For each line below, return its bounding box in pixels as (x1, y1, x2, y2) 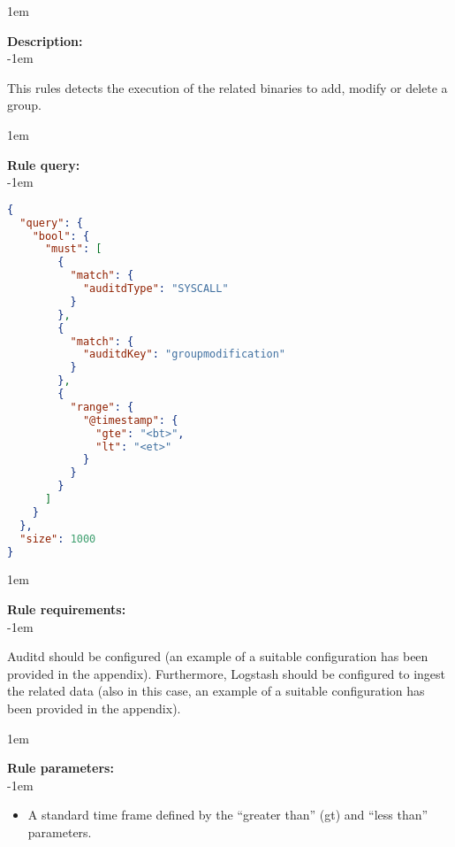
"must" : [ (44, 243, 102, 256)
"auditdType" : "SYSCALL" (82, 282, 229, 295)
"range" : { (70, 400, 134, 413)
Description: (7, 31, 83, 50)
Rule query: (7, 155, 80, 173)
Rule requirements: (7, 599, 126, 618)
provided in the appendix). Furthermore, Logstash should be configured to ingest (7, 664, 446, 682)
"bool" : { (32, 229, 90, 243)
